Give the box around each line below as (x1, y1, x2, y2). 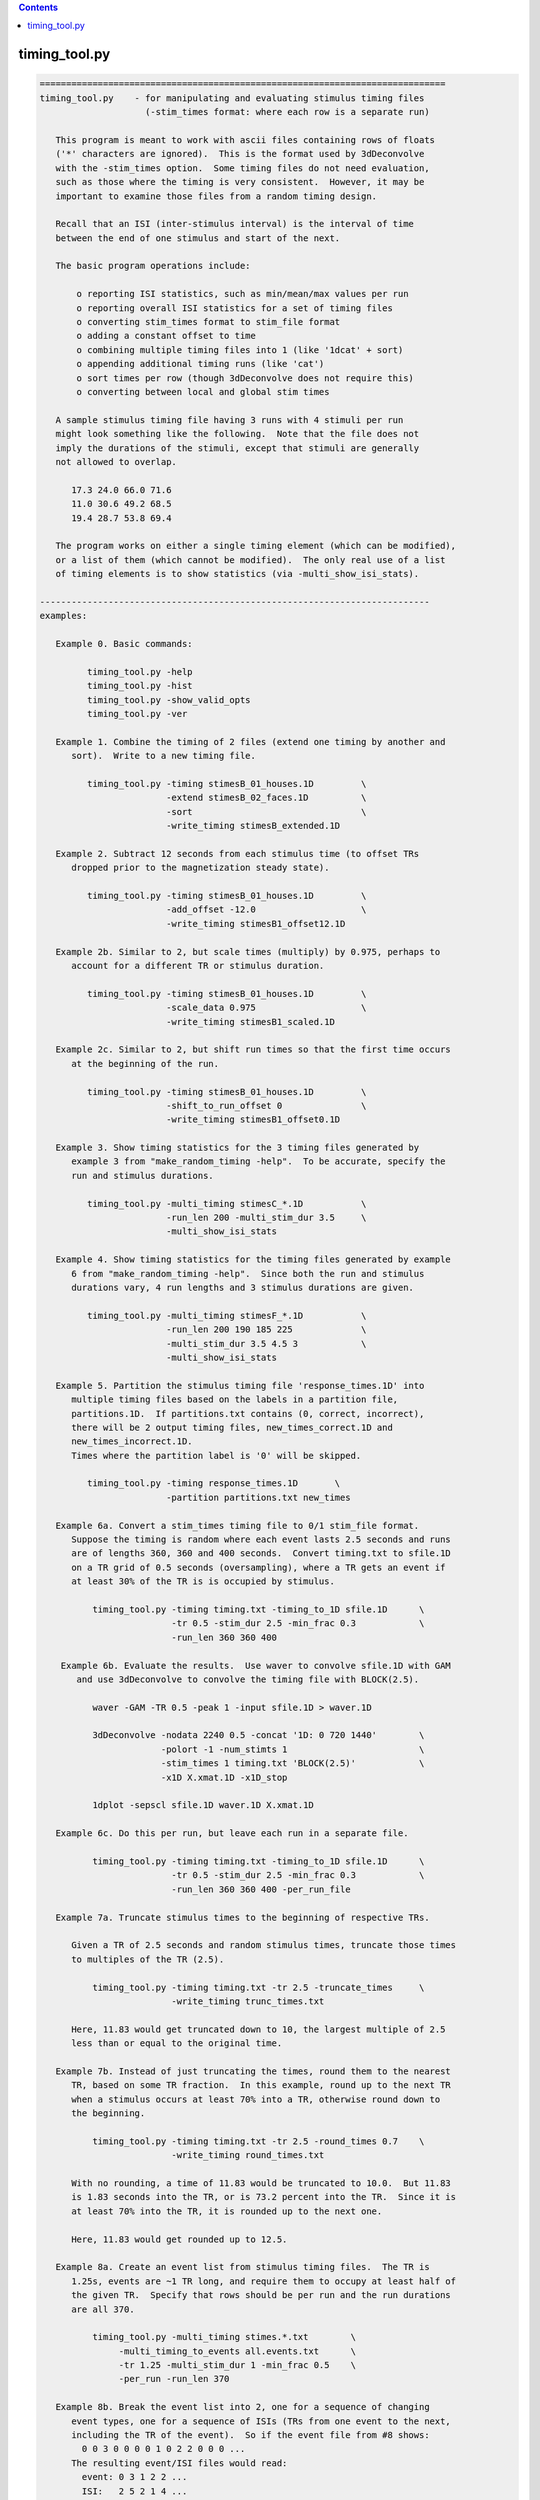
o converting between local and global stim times (76, 386, 330, 397)
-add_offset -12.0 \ (165, 904, 367, 915)
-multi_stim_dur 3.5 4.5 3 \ (165, 1338, 367, 1349)
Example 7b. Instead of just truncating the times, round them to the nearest (55, 2065, 452, 2077)
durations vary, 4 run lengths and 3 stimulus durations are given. (71, 1281, 415, 1293)
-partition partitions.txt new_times (165, 1491, 351, 1503)
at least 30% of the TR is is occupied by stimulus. (71, 1576, 335, 1587)
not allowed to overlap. (55, 456, 177, 467)
